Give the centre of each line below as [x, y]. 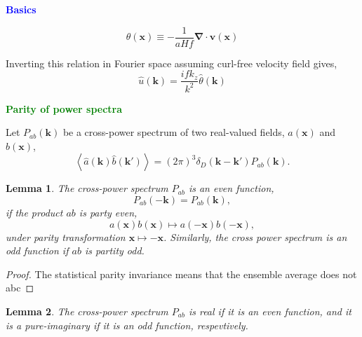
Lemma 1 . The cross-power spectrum [87, 188]
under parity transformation [66, 236]
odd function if [37, 250]
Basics [21, 9]
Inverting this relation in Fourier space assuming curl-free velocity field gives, [172, 63]
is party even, [108, 213]
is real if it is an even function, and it [270, 311]
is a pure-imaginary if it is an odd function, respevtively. [127, 325]
